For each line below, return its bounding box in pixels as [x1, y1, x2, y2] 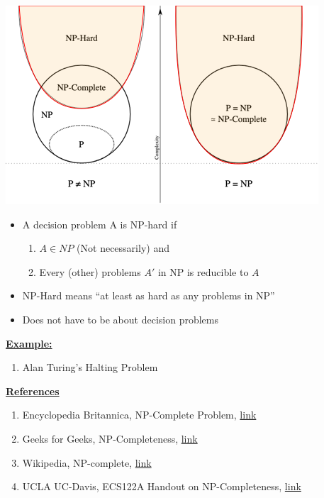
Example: [6, 336, 52, 350]
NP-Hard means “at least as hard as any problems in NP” [22, 288, 275, 303]
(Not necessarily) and [77, 240, 169, 255]
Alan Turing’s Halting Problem [22, 360, 158, 375]
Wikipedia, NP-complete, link [22, 455, 152, 470]
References [6, 383, 60, 398]
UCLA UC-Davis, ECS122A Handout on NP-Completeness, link [22, 479, 301, 494]
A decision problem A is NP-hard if [22, 216, 177, 231]
